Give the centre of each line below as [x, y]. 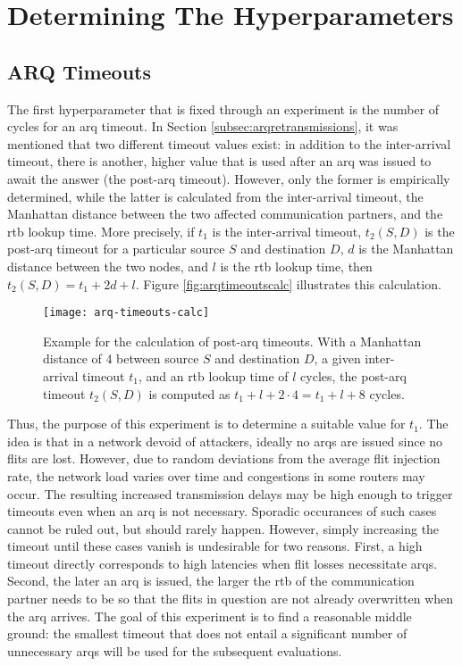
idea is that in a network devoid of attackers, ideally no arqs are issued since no [225, 441]
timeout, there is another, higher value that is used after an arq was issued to [219, 161]
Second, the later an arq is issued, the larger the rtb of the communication [211, 581]
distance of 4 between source [121, 358]
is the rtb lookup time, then [296, 266]
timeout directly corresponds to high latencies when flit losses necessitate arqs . [223, 563]
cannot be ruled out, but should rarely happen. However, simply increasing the [223, 528]
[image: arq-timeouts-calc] [126, 313]
